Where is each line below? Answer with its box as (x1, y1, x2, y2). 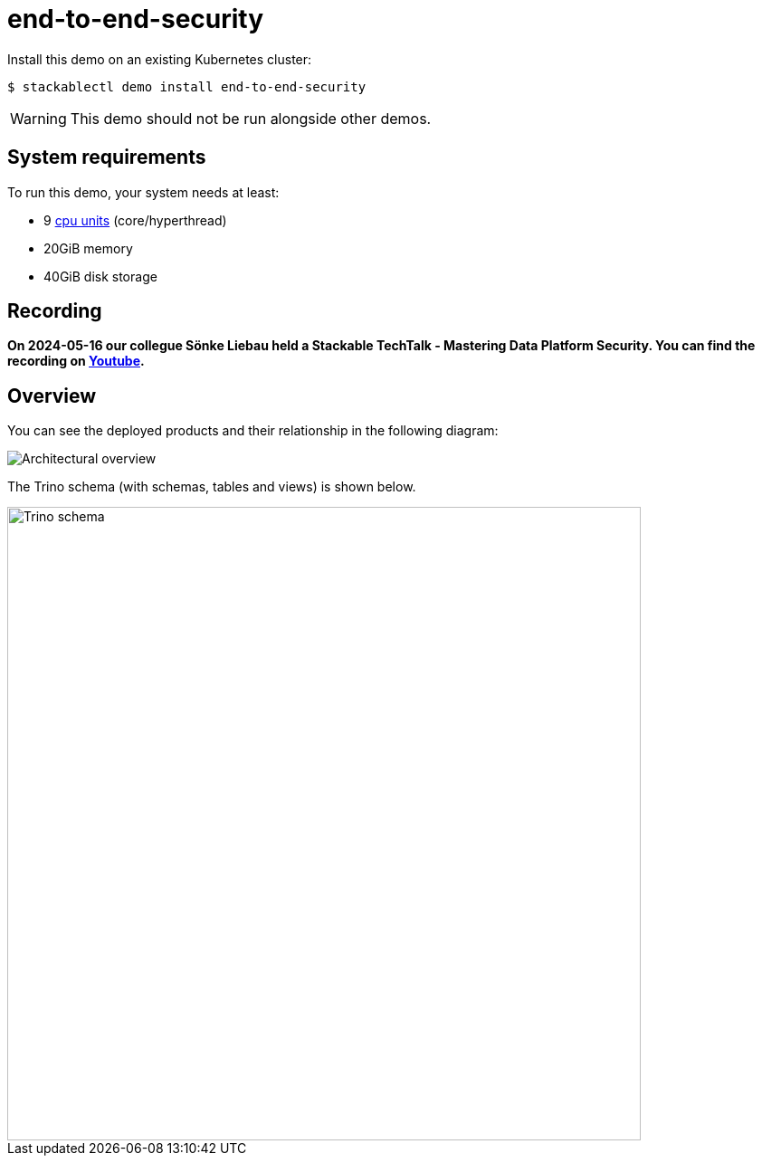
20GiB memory (43, 240, 133, 256)
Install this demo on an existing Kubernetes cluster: (7, 51, 312, 67)
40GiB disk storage (43, 268, 157, 284)
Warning (10, 109, 67, 128)
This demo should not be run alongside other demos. (70, 109, 432, 128)
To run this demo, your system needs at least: (7, 184, 280, 200)
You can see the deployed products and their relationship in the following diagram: (7, 423, 499, 439)
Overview (7, 384, 97, 407)
